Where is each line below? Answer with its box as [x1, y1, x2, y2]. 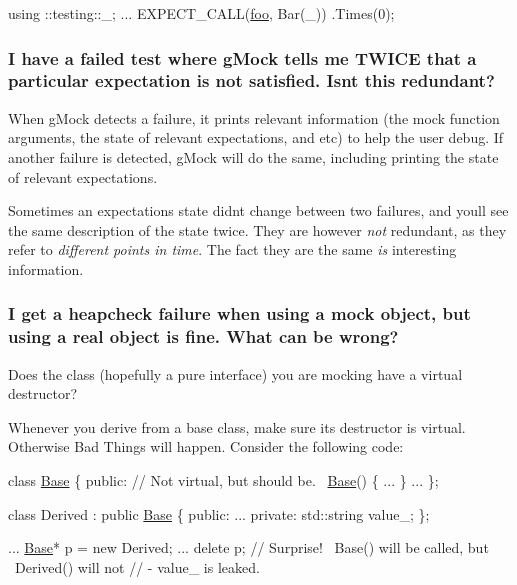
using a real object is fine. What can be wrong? [8, 324, 399, 349]
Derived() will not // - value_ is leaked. [14, 556, 260, 577]
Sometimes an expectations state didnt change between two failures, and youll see [8, 200, 509, 221]
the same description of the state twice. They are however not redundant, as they [8, 219, 507, 240]
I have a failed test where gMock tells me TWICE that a [8, 45, 477, 70]
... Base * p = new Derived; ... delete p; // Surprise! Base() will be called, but [8, 537, 489, 558]
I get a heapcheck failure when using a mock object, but [8, 301, 471, 326]
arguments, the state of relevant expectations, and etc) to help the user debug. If [8, 127, 504, 148]
